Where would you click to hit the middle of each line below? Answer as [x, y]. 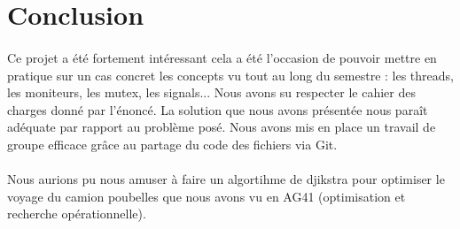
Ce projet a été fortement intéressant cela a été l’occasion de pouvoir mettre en [222, 57]
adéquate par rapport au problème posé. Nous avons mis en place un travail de [222, 127]
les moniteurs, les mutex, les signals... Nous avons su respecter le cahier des [211, 92]
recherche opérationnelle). [77, 214]
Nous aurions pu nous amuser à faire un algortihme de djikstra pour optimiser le [226, 179]
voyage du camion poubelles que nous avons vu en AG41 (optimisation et [207, 196]
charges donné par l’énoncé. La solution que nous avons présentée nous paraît [218, 109]
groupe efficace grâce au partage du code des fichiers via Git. [172, 144]
